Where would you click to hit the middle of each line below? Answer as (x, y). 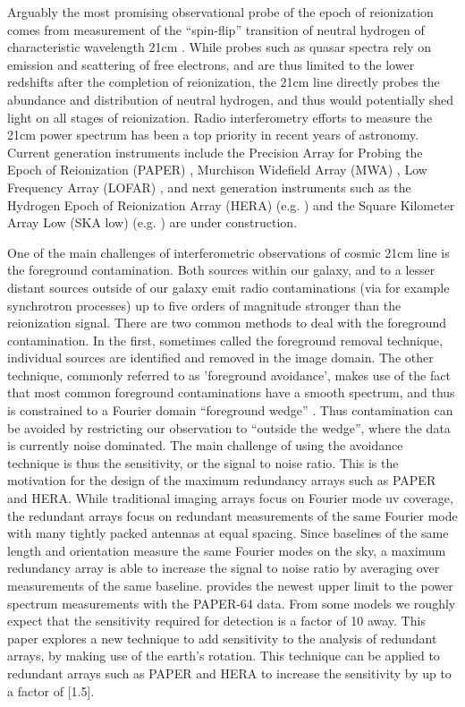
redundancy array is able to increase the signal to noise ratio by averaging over (224, 568)
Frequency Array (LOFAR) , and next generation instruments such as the (209, 187)
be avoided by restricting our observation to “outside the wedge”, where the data (229, 427)
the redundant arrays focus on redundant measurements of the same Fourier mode (232, 515)
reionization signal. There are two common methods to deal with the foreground (227, 323)
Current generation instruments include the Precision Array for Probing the (215, 152)
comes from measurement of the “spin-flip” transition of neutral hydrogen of (216, 29)
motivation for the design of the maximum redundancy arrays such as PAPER (222, 480)
